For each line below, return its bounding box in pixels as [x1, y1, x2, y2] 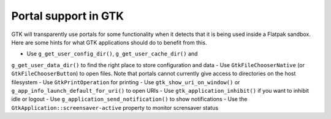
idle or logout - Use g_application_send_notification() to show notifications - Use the [11, 95, 248, 103]
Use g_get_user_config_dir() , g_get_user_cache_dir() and [26, 50, 198, 57]
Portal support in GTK [11, 9, 124, 23]
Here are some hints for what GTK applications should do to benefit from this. [11, 38, 207, 46]
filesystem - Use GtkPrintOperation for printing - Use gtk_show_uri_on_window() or [11, 78, 240, 85]
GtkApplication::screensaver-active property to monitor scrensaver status [11, 104, 219, 111]
